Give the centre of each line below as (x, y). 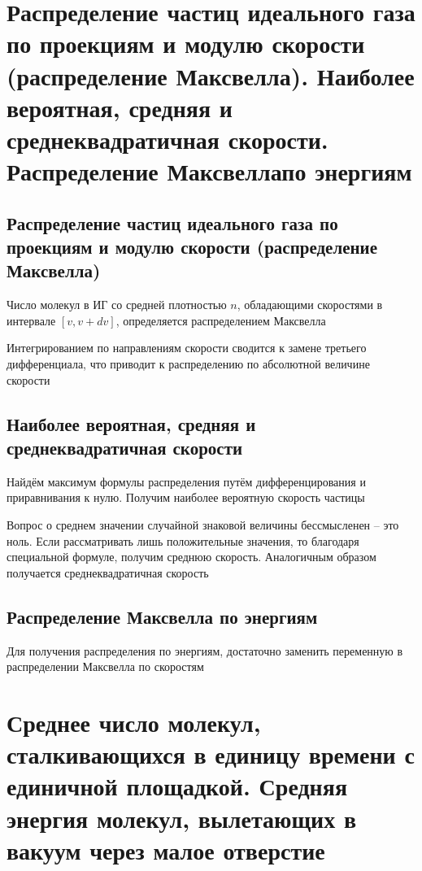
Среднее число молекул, (134, 722)
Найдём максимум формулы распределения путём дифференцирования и (186, 481)
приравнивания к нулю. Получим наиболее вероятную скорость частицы (186, 497)
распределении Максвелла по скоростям (105, 666)
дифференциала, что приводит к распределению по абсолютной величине (188, 364)
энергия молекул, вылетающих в (182, 818)
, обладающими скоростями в (310, 305)
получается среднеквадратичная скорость (108, 572)
